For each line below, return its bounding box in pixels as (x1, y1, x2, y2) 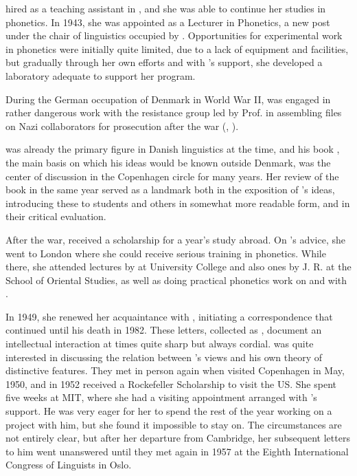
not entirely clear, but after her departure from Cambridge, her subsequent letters (5, 431, 350, 445)
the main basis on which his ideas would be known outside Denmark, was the (5, 155, 331, 169)
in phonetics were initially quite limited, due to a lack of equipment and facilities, (5, 41, 349, 56)
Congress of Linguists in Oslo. (5, 457, 132, 472)
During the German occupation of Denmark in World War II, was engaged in (5, 91, 331, 106)
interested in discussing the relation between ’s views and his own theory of (5, 349, 323, 364)
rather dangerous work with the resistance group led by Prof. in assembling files (5, 105, 342, 120)
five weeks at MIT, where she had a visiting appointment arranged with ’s (5, 390, 317, 404)
